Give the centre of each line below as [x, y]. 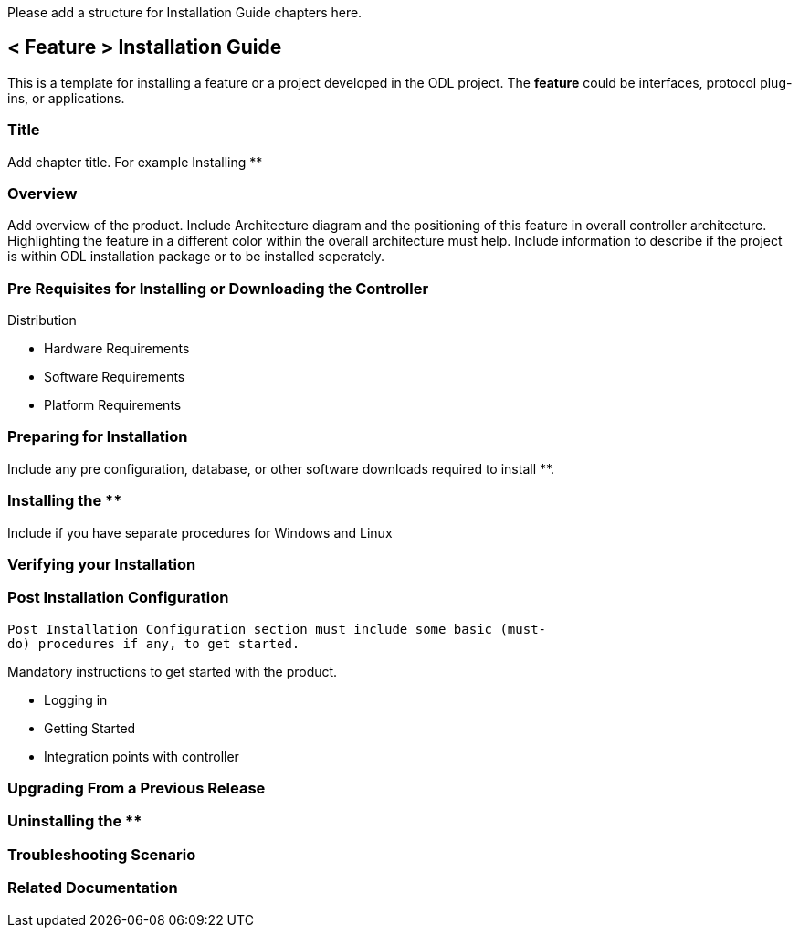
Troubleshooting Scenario [102, 854]
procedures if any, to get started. [169, 643]
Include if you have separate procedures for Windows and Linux [200, 532]
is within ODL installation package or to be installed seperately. [196, 257]
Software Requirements [115, 377]
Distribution [42, 320]
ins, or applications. [66, 98]
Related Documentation [93, 888]
